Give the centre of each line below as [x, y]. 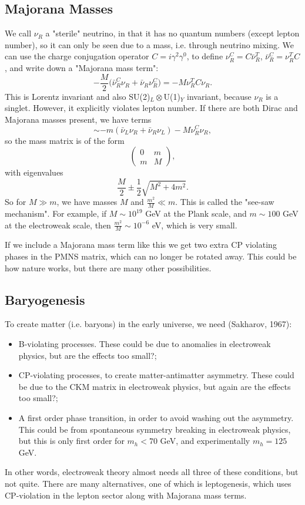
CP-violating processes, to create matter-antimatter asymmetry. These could [156, 375]
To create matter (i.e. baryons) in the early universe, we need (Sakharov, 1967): [148, 324]
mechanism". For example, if [56, 213]
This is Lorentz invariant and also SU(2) [78, 96]
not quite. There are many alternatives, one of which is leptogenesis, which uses [148, 483]
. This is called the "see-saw [225, 202]
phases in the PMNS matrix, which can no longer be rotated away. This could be [151, 256]
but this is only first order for [71, 441]
